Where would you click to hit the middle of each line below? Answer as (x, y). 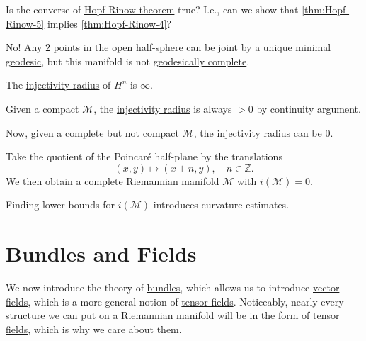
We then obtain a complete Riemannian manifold (113, 180)
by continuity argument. (309, 108)
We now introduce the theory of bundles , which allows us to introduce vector (173, 287)
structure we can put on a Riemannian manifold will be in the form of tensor (173, 315)
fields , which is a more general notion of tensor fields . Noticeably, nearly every (175, 301)
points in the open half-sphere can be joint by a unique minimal (192, 47)
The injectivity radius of (58, 85)
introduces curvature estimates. (221, 205)
